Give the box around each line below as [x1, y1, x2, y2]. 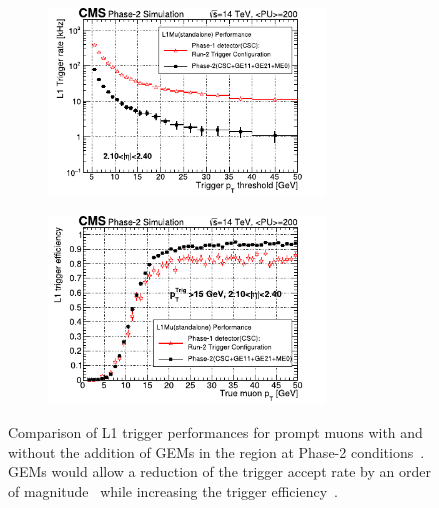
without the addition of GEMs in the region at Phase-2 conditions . [8, 441, 425, 462]
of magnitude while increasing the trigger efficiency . [8, 480, 338, 501]
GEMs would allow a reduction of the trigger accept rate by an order [8, 461, 431, 482]
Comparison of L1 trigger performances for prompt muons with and [8, 422, 423, 443]
